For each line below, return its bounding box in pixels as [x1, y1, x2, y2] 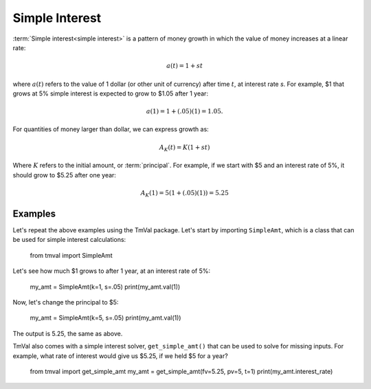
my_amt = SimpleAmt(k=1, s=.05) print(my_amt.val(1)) [30, 282, 181, 291]
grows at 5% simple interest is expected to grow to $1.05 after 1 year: [12, 89, 209, 98]
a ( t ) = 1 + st [166, 62, 203, 70]
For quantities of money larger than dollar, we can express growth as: [12, 125, 209, 133]
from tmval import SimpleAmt [30, 251, 113, 259]
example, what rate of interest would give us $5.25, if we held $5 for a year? [12, 351, 228, 360]
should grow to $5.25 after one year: [12, 170, 117, 179]
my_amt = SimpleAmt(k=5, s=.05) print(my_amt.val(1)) [30, 313, 181, 322]
